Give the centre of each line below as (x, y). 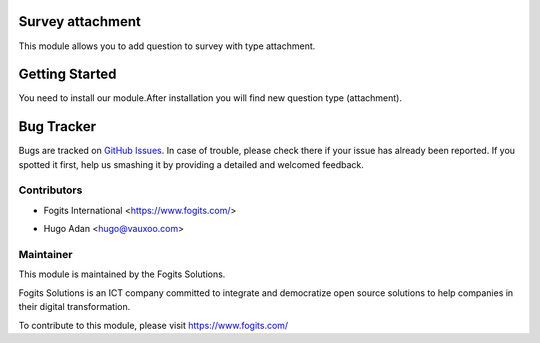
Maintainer (45, 255)
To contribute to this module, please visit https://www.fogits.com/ (153, 325)
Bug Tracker (57, 126)
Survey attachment (80, 21)
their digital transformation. (74, 307)
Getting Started (67, 74)
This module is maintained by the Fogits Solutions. (122, 274)
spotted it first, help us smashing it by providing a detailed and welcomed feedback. (191, 164)
